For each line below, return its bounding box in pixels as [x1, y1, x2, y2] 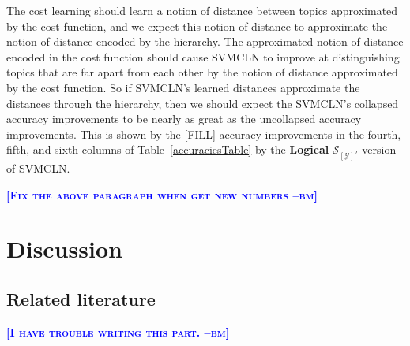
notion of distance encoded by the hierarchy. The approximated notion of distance [6, 33, 404, 50]
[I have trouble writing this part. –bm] [6, 323, 230, 340]
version [362, 141, 397, 158]
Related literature [6, 287, 156, 311]
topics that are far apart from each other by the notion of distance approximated [6, 64, 398, 80]
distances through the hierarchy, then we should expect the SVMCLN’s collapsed [6, 95, 399, 111]
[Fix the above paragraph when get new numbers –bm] [6, 186, 318, 203]
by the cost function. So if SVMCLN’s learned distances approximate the [6, 79, 360, 95]
